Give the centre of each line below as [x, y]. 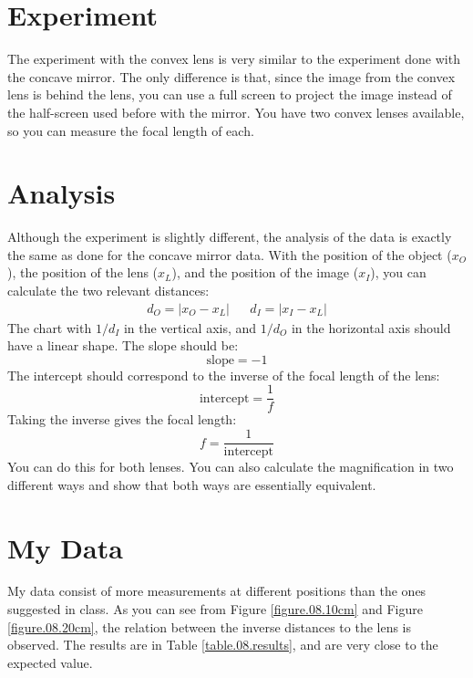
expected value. [50, 662]
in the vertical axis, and [190, 327]
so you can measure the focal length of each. [131, 130]
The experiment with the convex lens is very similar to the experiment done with [234, 59]
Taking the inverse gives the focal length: [122, 419]
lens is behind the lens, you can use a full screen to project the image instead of [230, 94]
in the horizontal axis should [371, 327]
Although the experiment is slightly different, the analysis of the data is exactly [230, 237]
